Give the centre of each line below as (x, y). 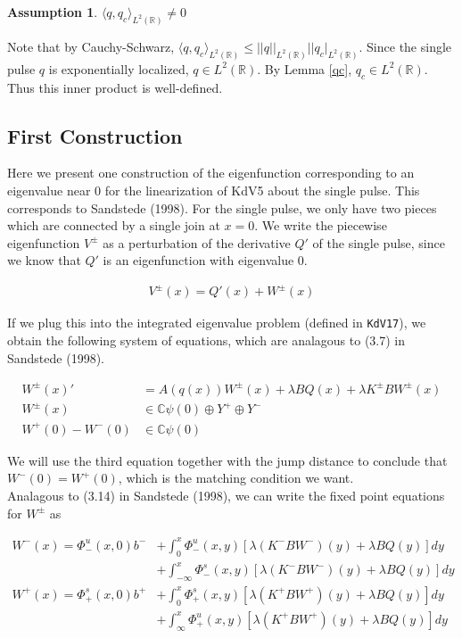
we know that (44, 260)
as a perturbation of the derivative (197, 242)
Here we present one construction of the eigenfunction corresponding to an (211, 173)
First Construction (95, 135)
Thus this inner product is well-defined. (115, 87)
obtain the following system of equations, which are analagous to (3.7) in (206, 340)
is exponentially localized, (119, 68)
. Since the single (405, 46)
